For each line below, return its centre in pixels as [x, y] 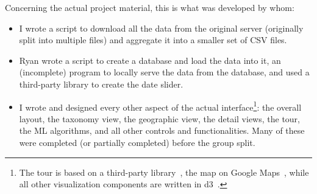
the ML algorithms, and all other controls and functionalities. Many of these [162, 130]
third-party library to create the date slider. [101, 84]
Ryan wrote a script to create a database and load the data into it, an [150, 60]
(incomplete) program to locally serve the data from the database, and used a [164, 72]
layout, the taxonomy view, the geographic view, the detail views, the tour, [160, 118]
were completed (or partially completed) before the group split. [137, 142]
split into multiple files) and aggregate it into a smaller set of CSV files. [153, 40]
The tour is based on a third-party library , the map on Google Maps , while [164, 172]
